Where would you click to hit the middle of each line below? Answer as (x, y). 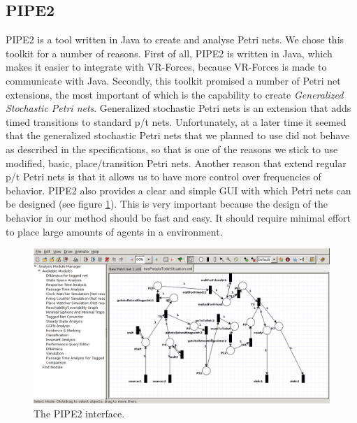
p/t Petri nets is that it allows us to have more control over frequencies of (163, 177)
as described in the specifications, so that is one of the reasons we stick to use (172, 149)
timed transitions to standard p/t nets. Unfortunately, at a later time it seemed (176, 121)
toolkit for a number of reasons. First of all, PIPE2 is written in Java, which (169, 53)
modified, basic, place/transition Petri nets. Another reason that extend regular (176, 163)
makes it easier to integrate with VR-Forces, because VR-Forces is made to (166, 67)
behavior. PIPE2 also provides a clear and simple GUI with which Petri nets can (178, 190)
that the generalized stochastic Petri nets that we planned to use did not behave (178, 135)
